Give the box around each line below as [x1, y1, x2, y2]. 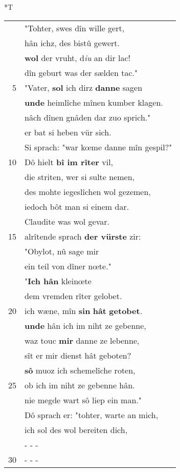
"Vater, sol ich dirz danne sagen [25, 81, 143, 93]
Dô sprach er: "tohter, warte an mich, [25, 408, 159, 421]
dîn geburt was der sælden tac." [25, 66, 138, 78]
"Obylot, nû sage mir [25, 245, 99, 257]
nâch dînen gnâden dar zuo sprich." [25, 111, 151, 123]
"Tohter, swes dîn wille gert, [25, 22, 125, 34]
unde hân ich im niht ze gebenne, [25, 319, 146, 331]
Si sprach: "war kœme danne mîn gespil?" [25, 141, 172, 153]
